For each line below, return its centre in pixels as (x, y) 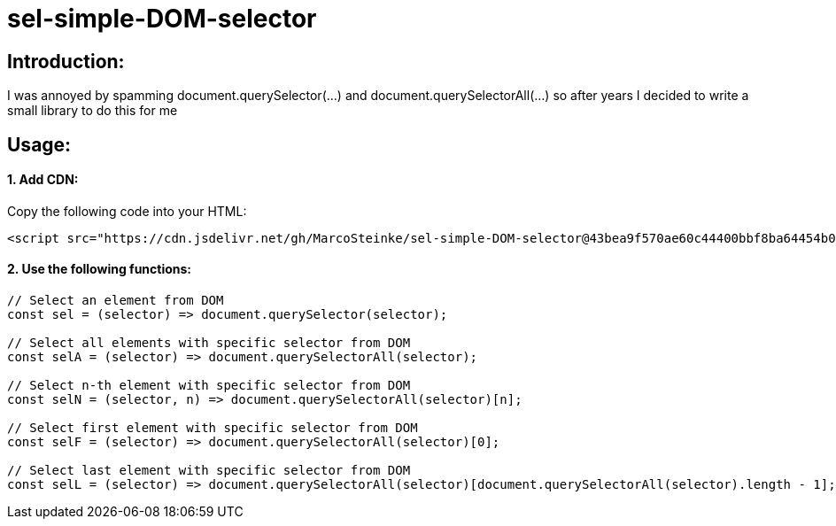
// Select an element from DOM (116, 301)
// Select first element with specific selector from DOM (213, 428)
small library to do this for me (93, 111)
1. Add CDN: (43, 180)
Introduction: (66, 61)
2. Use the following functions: (100, 269)
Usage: (39, 144)
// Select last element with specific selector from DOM (209, 471)
